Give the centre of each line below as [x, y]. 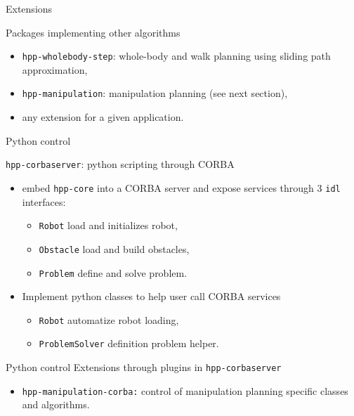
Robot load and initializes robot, [108, 225]
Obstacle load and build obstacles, [114, 248]
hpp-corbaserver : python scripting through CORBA [120, 164]
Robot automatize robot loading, [109, 319]
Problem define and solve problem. [113, 272]
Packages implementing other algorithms [93, 32]
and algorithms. [56, 404]
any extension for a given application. [103, 117]
